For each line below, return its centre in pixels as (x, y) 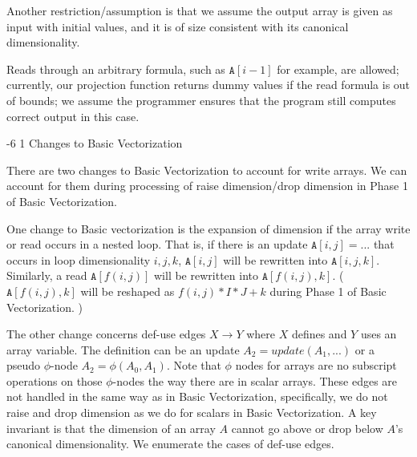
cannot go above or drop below (307, 428)
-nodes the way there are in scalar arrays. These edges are (255, 380)
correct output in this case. (73, 116)
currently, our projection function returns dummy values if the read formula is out (208, 85)
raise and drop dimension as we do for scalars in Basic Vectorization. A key (192, 413)
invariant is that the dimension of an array (111, 428)
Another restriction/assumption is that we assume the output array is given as (200, 10)
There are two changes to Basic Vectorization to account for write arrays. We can (207, 170)
